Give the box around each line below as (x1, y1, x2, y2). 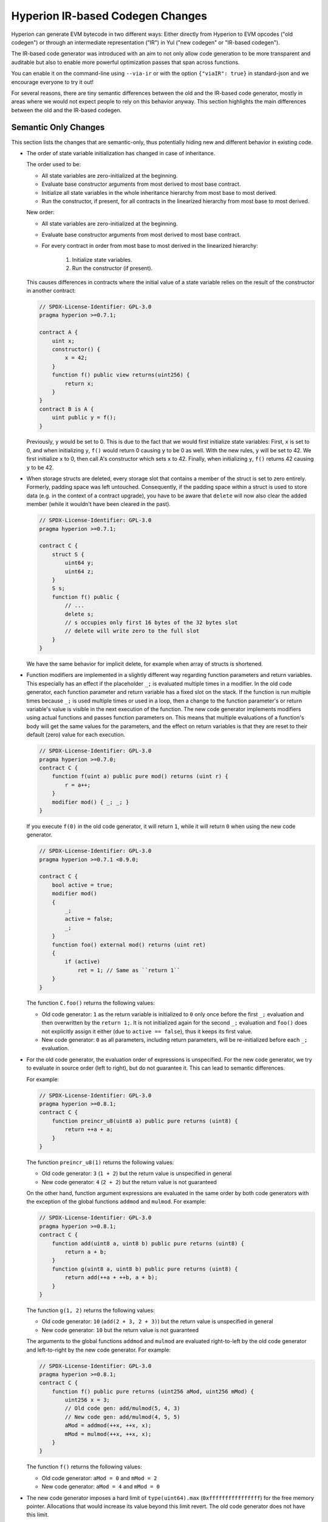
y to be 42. (26, 463, 54, 471)
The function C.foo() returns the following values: (26, 999, 155, 1007)
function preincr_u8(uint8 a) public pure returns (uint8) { (52, 1117, 238, 1124)
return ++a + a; (64, 1126, 114, 1133)
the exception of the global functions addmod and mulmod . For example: (26, 1198, 207, 1205)
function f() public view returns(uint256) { (52, 371, 190, 379)
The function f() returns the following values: (26, 1463, 142, 1470)
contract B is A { (39, 405, 94, 412)
